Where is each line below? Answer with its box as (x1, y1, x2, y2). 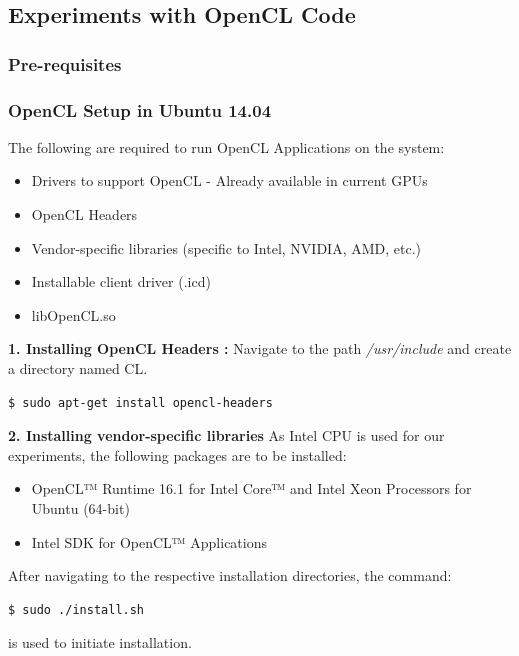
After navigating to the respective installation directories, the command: (8, 565, 452, 586)
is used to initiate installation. (8, 632, 192, 653)
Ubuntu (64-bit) (31, 497, 130, 518)
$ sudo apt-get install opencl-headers (8, 395, 273, 410)
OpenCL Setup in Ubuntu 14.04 (8, 97, 272, 122)
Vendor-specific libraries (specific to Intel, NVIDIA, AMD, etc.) (31, 237, 422, 258)
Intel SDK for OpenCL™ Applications (31, 531, 267, 552)
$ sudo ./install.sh (8, 602, 145, 617)
